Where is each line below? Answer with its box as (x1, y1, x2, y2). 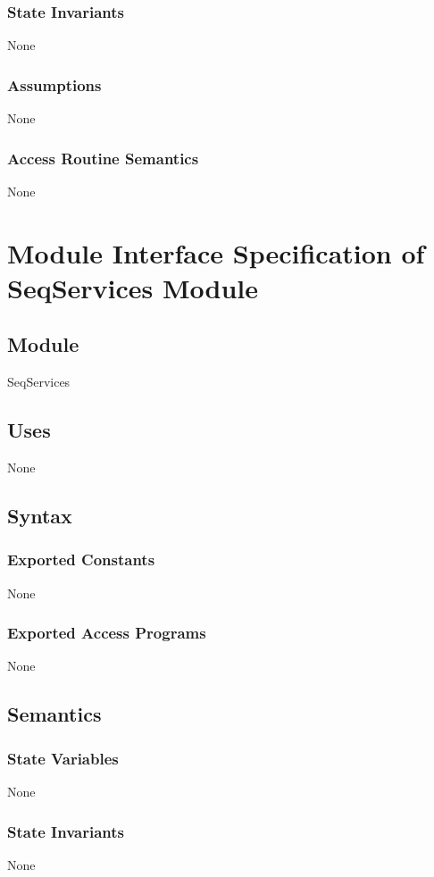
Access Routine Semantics (7, 146, 199, 169)
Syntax (7, 501, 72, 529)
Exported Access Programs (7, 622, 206, 644)
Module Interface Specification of (7, 234, 425, 271)
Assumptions (7, 73, 102, 96)
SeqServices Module (7, 269, 259, 305)
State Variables (7, 747, 119, 769)
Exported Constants (7, 548, 155, 571)
